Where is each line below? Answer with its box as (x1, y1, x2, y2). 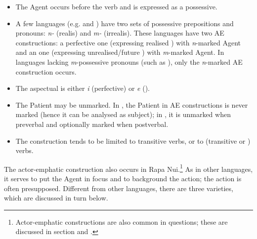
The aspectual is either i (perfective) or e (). (15, 83, 150, 93)
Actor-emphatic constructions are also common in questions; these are (15, 216, 228, 227)
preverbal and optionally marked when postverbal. (15, 119, 169, 129)
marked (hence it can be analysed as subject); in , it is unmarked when (15, 109, 231, 119)
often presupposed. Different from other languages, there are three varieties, (4, 183, 233, 193)
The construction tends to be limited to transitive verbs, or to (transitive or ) (15, 135, 251, 146)
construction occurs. (15, 66, 77, 77)
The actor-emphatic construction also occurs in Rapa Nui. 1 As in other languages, (4, 162, 253, 174)
